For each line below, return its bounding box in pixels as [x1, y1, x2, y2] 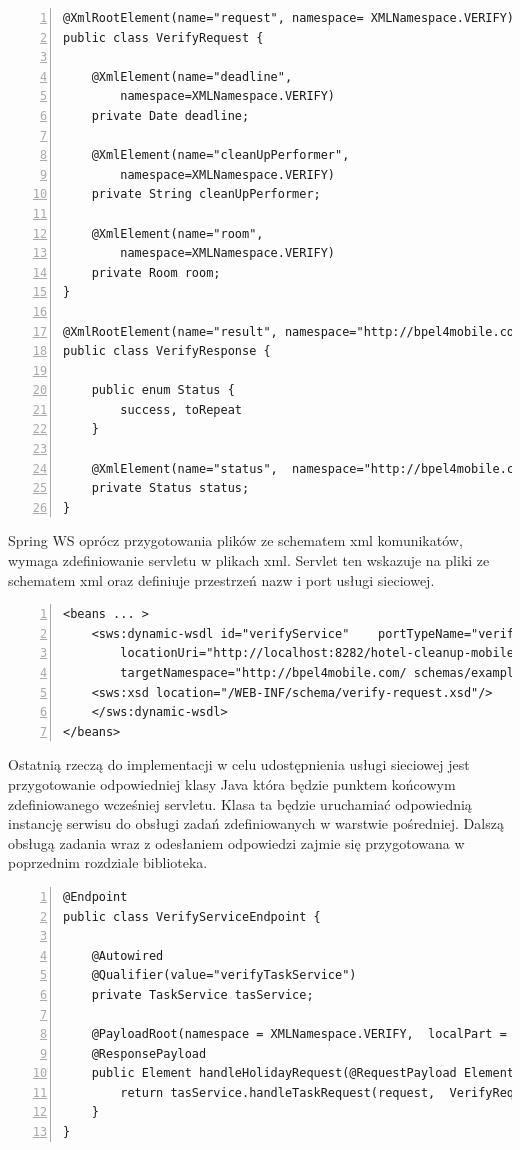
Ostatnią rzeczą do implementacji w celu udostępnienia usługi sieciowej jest [8, 754, 470, 775]
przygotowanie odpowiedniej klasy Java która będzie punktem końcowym [8, 773, 456, 794]
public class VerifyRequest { [63, 30, 264, 45]
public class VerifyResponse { [63, 344, 271, 359]
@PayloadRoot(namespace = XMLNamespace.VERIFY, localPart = [91, 1027, 507, 1042]
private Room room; [91, 265, 221, 280]
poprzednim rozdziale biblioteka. [8, 852, 208, 873]
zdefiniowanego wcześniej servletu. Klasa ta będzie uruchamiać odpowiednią [8, 793, 472, 814]
